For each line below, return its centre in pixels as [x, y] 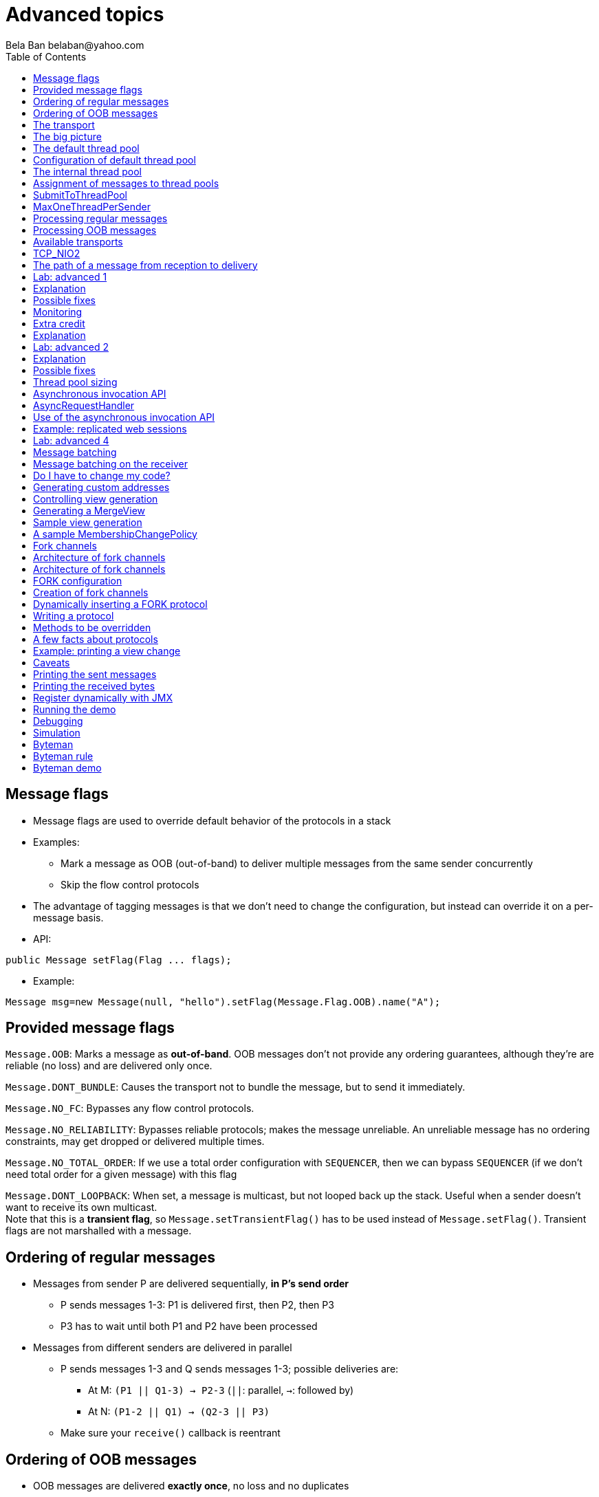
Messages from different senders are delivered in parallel [163, 1348]
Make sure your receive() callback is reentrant [171, 1433]
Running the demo [75, 709]
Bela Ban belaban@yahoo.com [75, 45]
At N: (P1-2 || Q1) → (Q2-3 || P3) [179, 1412]
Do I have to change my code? [102, 475]
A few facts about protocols [96, 639]
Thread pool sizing [75, 382]
